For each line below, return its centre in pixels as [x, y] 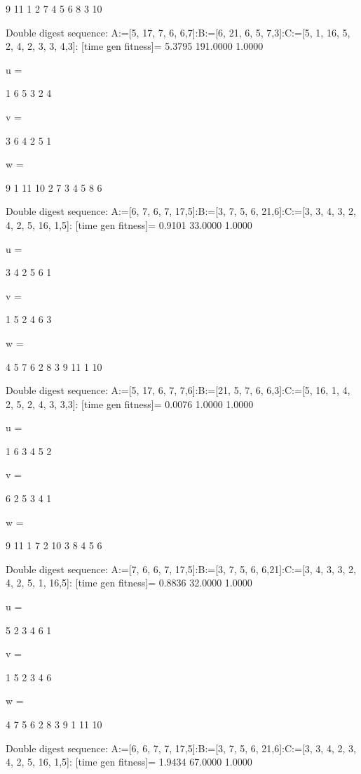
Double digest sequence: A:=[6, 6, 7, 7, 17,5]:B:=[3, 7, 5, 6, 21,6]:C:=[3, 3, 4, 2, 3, [181, 748]
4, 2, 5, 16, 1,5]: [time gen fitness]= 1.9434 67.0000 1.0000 [129, 762]
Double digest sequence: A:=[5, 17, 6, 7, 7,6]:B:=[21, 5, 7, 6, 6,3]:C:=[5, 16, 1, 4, [178, 390]
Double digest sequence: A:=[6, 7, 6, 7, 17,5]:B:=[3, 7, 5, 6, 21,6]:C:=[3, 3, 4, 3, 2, [181, 211]
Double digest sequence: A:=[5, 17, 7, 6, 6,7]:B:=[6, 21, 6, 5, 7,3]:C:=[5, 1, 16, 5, [178, 32]
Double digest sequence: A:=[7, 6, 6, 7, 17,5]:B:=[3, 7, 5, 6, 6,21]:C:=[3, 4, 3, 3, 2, [181, 569]
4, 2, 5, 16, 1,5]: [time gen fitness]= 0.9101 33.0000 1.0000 [129, 224]
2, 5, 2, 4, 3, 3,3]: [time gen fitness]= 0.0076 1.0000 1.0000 [130, 404]
